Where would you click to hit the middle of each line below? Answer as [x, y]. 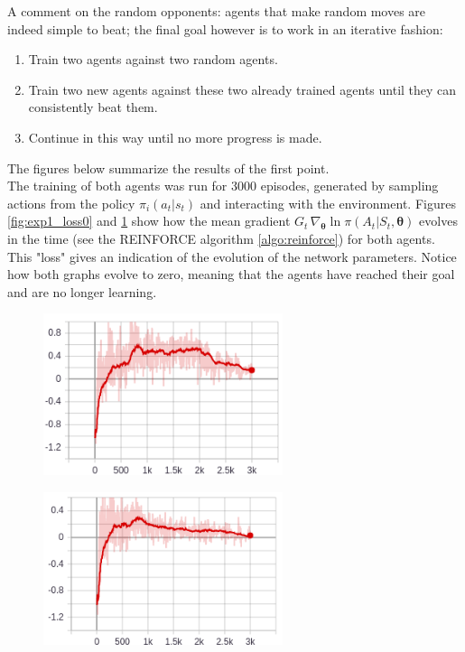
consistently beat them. [93, 107]
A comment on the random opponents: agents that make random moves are [217, 11]
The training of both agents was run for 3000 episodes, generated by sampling [223, 186]
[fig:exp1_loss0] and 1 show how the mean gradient [149, 221]
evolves [438, 221]
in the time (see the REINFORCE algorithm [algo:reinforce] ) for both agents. [221, 238]
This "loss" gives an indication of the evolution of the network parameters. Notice [232, 256]
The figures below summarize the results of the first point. [168, 168]
